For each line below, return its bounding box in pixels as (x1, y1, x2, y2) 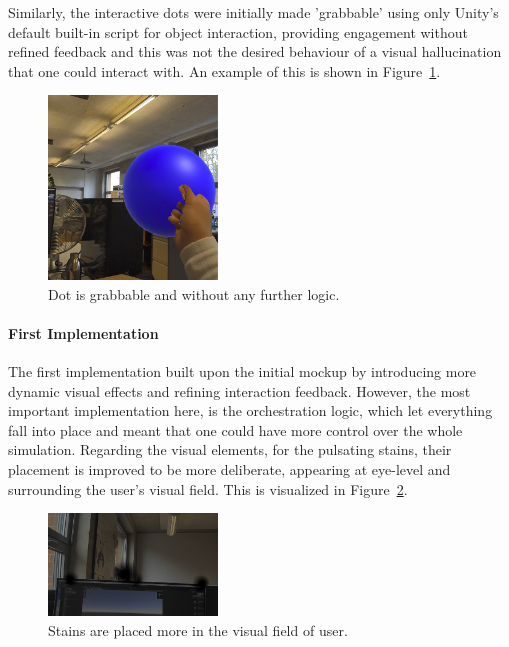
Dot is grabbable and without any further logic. (48, 283, 340, 304)
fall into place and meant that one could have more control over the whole (8, 419, 463, 440)
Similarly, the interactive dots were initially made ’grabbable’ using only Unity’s (8, 2, 499, 22)
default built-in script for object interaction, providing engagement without (8, 21, 468, 42)
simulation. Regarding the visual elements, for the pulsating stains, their (8, 439, 452, 460)
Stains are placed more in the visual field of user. (48, 620, 348, 641)
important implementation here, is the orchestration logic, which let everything (8, 400, 493, 421)
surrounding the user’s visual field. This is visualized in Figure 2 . (8, 478, 408, 499)
